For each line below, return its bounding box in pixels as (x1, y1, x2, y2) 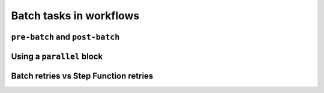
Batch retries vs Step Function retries (11, 71, 154, 81)
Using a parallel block (11, 51, 103, 61)
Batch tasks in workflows (11, 9, 140, 22)
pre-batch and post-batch (11, 32, 120, 42)
